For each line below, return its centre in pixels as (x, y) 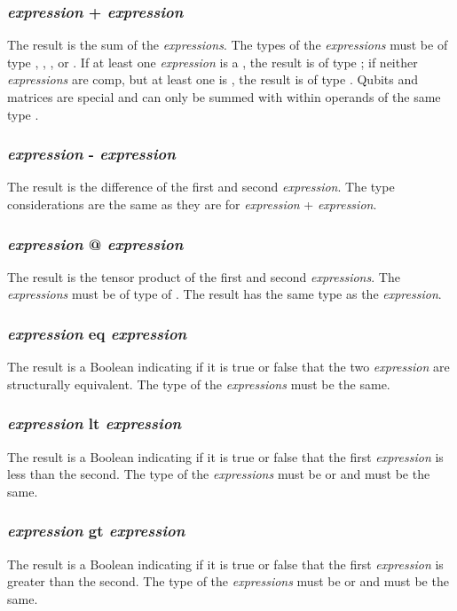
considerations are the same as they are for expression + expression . (192, 204)
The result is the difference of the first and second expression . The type (201, 187)
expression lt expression (95, 423)
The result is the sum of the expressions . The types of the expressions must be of (228, 45)
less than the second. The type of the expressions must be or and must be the (219, 474)
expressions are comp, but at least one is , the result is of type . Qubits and (213, 79)
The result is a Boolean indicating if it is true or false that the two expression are (228, 367)
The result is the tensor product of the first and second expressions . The (204, 276)
